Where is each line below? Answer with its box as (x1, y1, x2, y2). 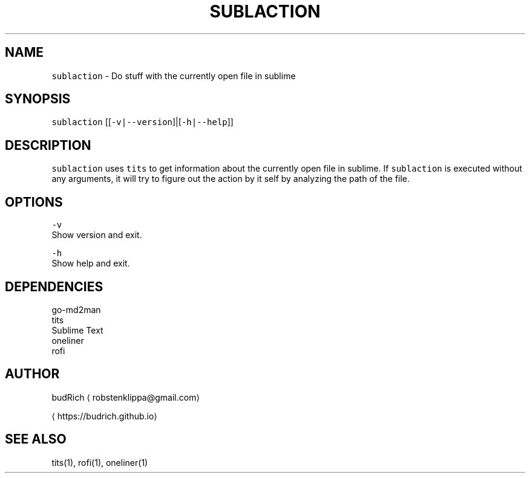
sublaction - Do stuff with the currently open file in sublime (51, 70, 296, 81)
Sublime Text (51, 325, 103, 335)
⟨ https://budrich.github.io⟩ (51, 410, 157, 421)
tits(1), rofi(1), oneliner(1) (51, 457, 148, 468)
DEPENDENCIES (5, 279, 103, 294)
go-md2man (51, 304, 101, 315)
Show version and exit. (51, 230, 142, 241)
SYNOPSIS (5, 91, 71, 107)
